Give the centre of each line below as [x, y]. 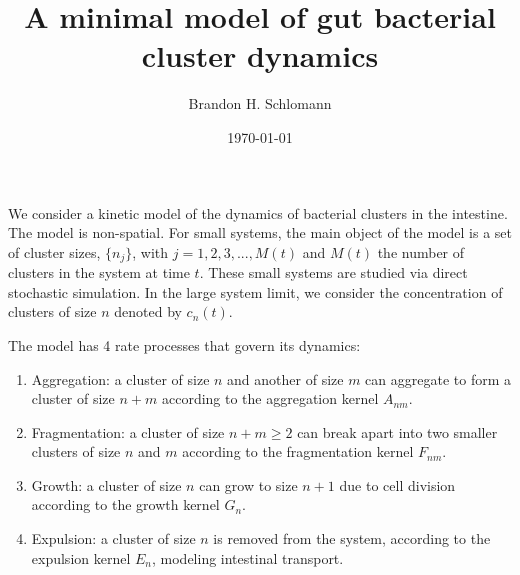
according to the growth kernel [125, 504]
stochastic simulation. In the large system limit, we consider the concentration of [255, 291]
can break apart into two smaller [397, 431]
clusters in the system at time [99, 272]
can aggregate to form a [438, 378]
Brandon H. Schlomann [260, 103]
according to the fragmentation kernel [298, 451]
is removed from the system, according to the [352, 538]
